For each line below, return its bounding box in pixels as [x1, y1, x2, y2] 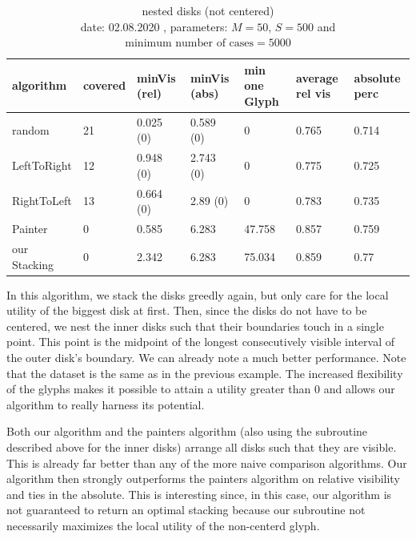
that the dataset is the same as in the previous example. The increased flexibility [6, 364, 403, 381]
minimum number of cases [125, 38, 254, 50]
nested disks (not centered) [142, 2, 274, 18]
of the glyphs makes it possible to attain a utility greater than [6, 380, 311, 397]
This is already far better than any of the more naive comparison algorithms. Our [6, 454, 407, 471]
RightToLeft [12, 192, 72, 209]
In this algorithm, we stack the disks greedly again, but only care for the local [6, 286, 389, 303]
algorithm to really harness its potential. [6, 396, 205, 412]
